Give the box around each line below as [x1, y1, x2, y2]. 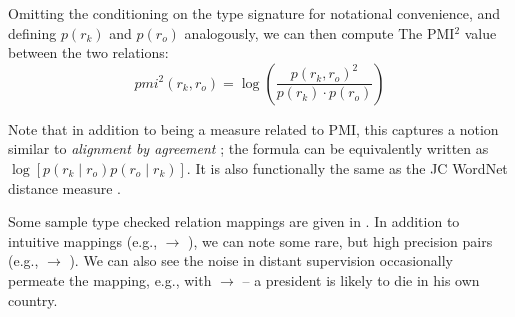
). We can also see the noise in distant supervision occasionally [69, 250, 454, 271]
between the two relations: [8, 42, 169, 63]
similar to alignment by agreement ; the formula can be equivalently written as [8, 138, 489, 159]
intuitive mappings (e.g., [8, 230, 158, 251]
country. [8, 289, 58, 310]
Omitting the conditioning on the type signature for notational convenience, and [8, 3, 501, 23]
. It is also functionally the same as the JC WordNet [186, 157, 508, 178]
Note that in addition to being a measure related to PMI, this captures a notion [8, 118, 499, 139]
